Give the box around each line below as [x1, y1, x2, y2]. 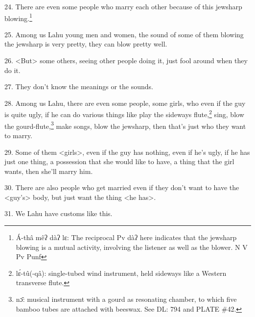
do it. [4, 65, 21, 75]
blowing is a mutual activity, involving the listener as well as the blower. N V [16, 242, 248, 252]
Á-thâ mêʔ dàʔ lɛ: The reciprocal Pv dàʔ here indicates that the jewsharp [16, 232, 237, 243]
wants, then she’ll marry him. [4, 166, 93, 176]
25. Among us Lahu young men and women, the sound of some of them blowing [4, 29, 244, 39]
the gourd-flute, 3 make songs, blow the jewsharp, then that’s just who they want [4, 119, 246, 131]
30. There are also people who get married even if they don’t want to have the [4, 182, 239, 193]
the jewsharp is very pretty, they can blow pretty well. [4, 39, 167, 49]
